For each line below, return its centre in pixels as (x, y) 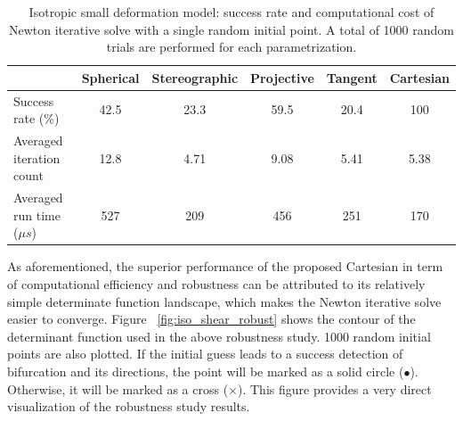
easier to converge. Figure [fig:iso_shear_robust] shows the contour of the (211, 319)
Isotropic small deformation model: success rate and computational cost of (231, 12)
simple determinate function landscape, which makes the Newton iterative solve (224, 301)
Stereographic (195, 77)
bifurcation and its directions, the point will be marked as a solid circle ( (206, 371)
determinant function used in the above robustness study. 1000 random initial (219, 336)
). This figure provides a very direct (335, 388)
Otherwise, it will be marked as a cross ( (118, 388)
